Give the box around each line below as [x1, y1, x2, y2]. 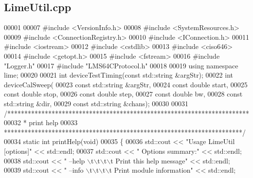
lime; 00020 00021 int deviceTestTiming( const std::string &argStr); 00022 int [4, 70, 234, 80]
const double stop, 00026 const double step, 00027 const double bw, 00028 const [4, 89, 243, 99]
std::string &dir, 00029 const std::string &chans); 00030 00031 [4, 98, 189, 108]
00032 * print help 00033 [4, 117, 78, 128]
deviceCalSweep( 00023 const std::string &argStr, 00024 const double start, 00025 [4, 79, 248, 89]
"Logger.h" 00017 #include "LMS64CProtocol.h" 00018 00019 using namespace [4, 60, 238, 70]
